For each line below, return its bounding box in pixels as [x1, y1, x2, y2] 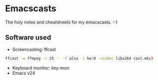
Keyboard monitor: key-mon [12, 65, 70, 71]
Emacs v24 [12, 70, 36, 76]
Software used [5, 33, 51, 42]
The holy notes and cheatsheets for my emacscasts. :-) [5, 19, 118, 25]
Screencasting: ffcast [12, 46, 56, 52]
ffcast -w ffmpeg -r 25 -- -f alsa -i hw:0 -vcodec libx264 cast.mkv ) [5, 56, 154, 61]
